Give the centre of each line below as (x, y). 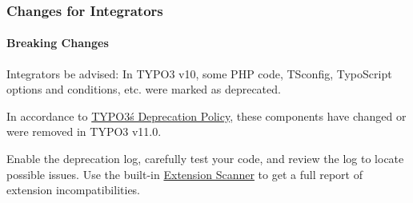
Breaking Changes (58, 43)
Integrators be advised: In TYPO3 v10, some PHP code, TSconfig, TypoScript (199, 73)
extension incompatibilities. (74, 190)
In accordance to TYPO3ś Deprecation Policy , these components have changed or (206, 115)
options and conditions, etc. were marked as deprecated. (144, 89)
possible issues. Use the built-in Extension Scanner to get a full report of (184, 174)
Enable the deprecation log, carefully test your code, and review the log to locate (205, 159)
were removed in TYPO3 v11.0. (84, 131)
